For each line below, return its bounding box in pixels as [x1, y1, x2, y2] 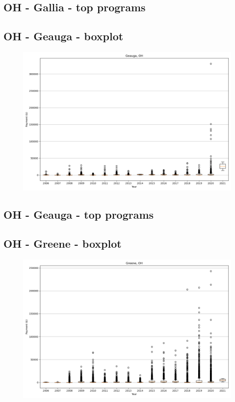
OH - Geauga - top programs [3, 207, 154, 222]
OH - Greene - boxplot [3, 236, 122, 251]
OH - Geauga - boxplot [3, 29, 124, 44]
